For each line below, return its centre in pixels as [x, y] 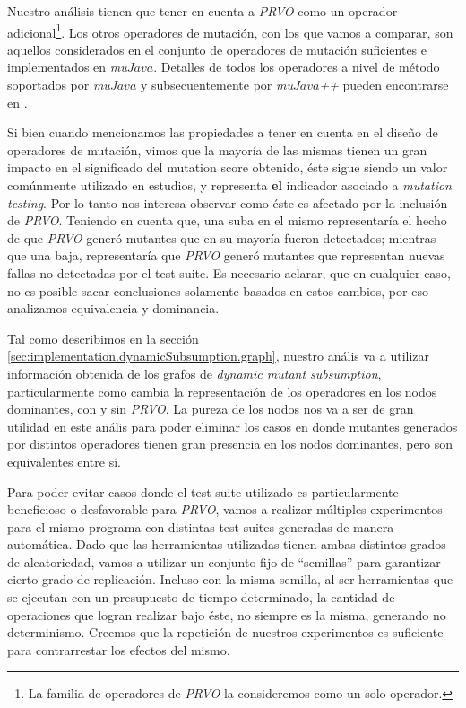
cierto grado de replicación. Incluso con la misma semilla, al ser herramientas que [230, 579]
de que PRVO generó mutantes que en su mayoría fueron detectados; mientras [222, 237]
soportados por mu [59, 85]
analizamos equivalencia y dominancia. [113, 308]
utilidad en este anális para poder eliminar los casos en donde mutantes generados [233, 426]
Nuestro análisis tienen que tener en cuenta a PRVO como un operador [203, 11]
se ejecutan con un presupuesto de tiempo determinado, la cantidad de [201, 597]
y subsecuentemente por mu [217, 85]
